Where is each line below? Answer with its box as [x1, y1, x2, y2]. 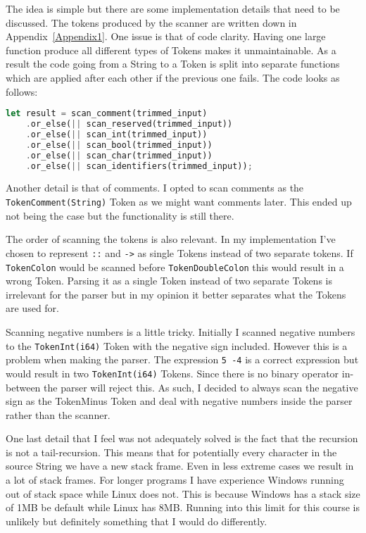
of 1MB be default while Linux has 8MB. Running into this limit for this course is [6, 500, 360, 515]
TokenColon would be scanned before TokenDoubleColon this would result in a [6, 259, 344, 274]
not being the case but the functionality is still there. [6, 208, 234, 222]
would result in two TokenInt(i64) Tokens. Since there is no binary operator [6, 365, 339, 380]
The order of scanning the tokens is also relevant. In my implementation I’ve [6, 232, 336, 246]
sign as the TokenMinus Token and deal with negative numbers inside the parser [6, 394, 353, 408]
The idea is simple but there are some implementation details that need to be [6, 1, 340, 15]
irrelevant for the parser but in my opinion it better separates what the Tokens [6, 287, 346, 301]
